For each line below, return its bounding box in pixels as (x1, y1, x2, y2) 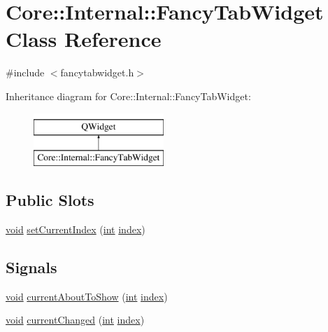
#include (6, 65, 45, 80)
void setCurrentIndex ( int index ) (6, 221, 145, 236)
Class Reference (6, 25, 162, 53)
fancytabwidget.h (60, 65, 134, 80)
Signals (6, 256, 57, 277)
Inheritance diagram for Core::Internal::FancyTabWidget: (6, 88, 251, 103)
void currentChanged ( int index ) (6, 312, 145, 327)
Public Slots (6, 189, 94, 211)
